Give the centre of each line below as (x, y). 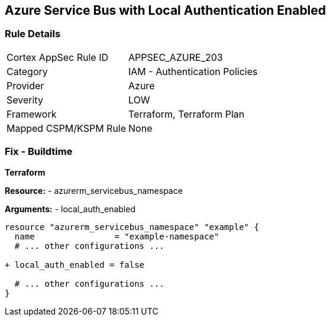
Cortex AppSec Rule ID (58, 57)
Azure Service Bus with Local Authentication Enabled (166, 10)
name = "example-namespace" (117, 236)
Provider (25, 85)
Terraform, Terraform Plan (187, 114)
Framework (32, 114)
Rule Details (33, 34)
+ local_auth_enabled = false (75, 265)
